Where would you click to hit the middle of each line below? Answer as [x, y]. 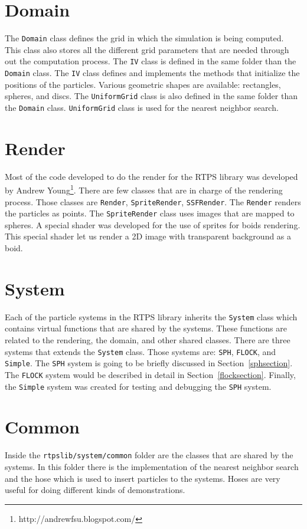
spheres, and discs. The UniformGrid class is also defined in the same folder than [151, 96]
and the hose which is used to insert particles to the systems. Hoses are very [143, 478]
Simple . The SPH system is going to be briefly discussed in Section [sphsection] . [149, 363]
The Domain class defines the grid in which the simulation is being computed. [144, 38]
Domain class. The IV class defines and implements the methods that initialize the [152, 73]
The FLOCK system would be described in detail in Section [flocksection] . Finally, [150, 374]
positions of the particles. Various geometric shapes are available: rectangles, [143, 84]
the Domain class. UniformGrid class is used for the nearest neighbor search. [142, 107]
